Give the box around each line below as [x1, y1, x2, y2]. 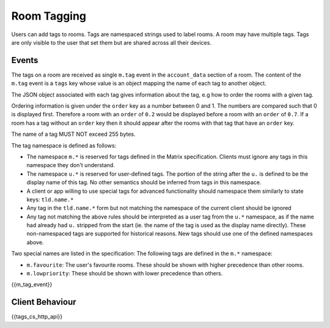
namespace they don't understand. [26, 162, 116, 169]
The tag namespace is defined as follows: [11, 141, 117, 149]
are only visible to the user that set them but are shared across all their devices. [11, 39, 212, 46]
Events [11, 55, 38, 65]
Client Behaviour [11, 297, 76, 307]
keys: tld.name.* [26, 196, 74, 203]
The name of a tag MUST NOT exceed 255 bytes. [11, 130, 136, 138]
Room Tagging [11, 9, 87, 23]
